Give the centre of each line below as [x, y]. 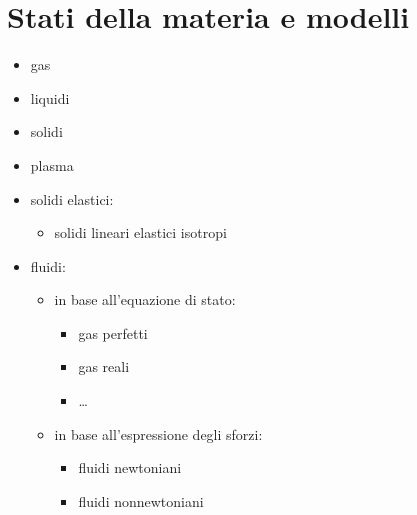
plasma [52, 164]
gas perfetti [113, 332]
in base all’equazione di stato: [145, 299]
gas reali [104, 366]
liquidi [50, 97]
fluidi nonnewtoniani [141, 500]
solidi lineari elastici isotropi [140, 232]
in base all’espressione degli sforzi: [158, 433]
